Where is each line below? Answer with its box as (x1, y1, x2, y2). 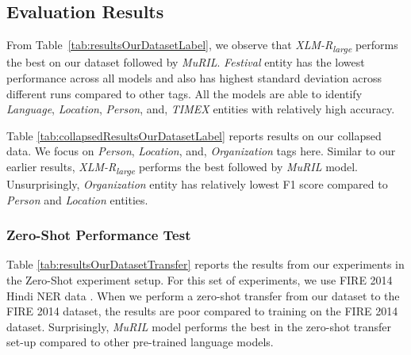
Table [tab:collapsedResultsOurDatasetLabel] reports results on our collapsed (6, 127, 382, 143)
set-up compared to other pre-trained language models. (6, 334, 274, 350)
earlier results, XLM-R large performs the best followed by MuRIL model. (6, 158, 358, 177)
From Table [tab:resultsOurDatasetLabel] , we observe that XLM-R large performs (6, 36, 398, 55)
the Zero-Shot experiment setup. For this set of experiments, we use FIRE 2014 (6, 272, 393, 288)
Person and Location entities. (6, 191, 148, 208)
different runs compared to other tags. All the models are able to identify (6, 85, 363, 101)
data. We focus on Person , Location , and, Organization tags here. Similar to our (6, 143, 396, 159)
